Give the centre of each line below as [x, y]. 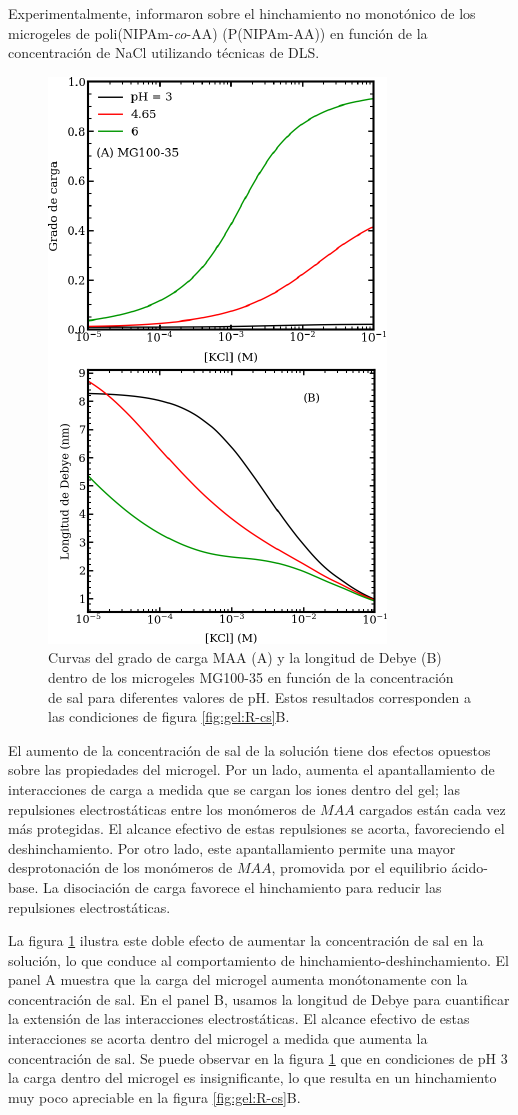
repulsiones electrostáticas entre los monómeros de [162, 808]
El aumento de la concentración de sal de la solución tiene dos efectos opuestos [249, 749]
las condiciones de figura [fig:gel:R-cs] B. [169, 716]
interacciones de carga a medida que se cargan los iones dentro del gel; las [234, 788]
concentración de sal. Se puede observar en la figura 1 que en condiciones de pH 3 [258, 1057]
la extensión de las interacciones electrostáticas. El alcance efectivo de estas [239, 1018]
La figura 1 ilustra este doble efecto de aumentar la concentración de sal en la [246, 940]
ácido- [469, 867]
